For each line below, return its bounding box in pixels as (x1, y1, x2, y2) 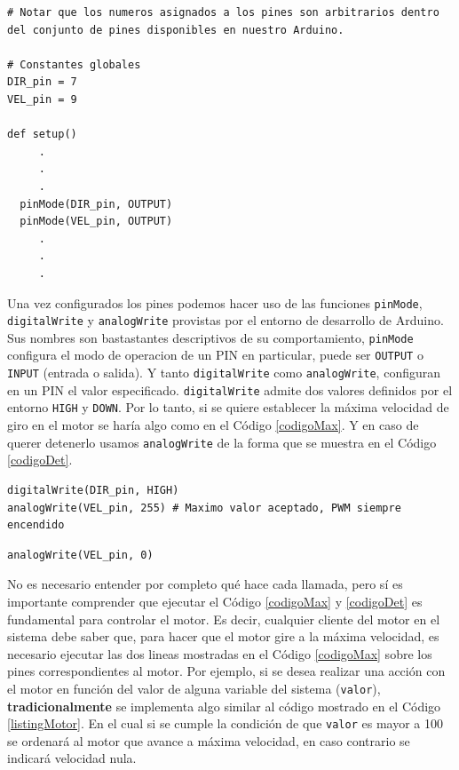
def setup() (7, 128, 77, 141)
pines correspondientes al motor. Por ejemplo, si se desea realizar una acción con (7, 662, 446, 680)
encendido (7, 519, 65, 532)
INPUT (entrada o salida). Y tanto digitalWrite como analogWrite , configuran (7, 363, 441, 382)
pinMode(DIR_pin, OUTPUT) (20, 197, 173, 210)
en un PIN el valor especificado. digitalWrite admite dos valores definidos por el (7, 380, 453, 399)
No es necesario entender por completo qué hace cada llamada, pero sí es (7, 575, 403, 593)
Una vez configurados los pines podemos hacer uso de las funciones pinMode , (7, 293, 423, 312)
